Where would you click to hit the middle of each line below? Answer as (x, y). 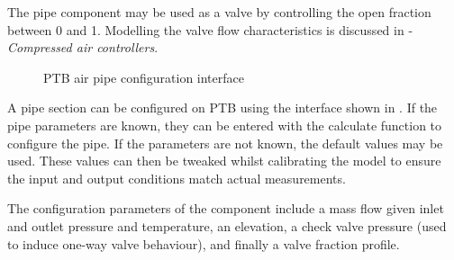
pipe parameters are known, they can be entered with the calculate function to (225, 125)
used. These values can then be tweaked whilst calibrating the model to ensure (224, 161)
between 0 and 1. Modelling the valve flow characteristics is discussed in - (210, 29)
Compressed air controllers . (83, 47)
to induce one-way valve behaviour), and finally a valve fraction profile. (204, 243)
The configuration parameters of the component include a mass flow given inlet (226, 208)
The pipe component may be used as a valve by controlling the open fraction (219, 12)
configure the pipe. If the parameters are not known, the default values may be (225, 143)
